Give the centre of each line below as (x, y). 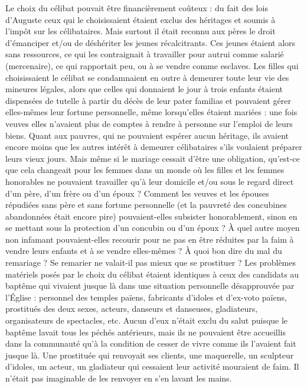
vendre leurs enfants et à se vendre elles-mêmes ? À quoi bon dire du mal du (144, 251)
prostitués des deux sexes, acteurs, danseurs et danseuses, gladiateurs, (132, 309)
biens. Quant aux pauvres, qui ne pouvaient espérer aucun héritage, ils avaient (147, 135)
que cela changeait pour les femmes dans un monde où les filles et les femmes (145, 170)
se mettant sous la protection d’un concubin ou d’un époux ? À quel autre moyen (153, 228)
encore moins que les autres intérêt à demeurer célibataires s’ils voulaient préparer (154, 147)
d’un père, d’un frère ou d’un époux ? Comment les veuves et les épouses (137, 193)
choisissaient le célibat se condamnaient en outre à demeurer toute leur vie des (147, 77)
